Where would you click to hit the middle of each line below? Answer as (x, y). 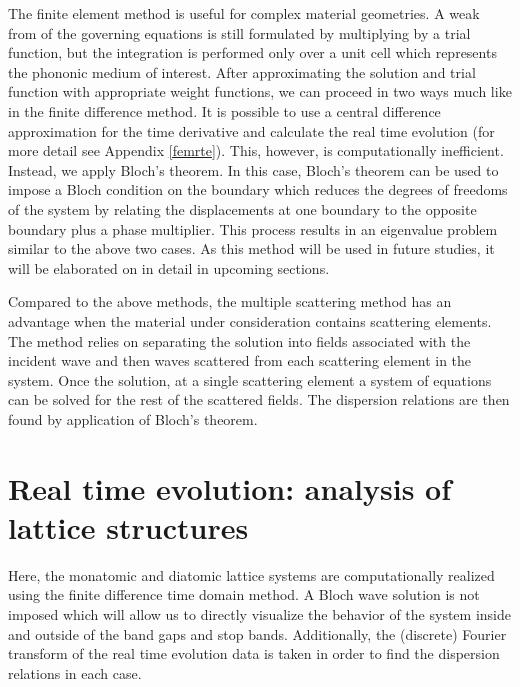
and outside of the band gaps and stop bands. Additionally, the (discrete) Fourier (257, 633)
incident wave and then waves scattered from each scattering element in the (240, 360)
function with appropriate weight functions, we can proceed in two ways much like (260, 91)
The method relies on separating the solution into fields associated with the (239, 340)
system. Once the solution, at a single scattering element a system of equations (250, 379)
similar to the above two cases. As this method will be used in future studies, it (251, 248)
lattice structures (128, 526)
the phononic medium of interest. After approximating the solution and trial (242, 71)
